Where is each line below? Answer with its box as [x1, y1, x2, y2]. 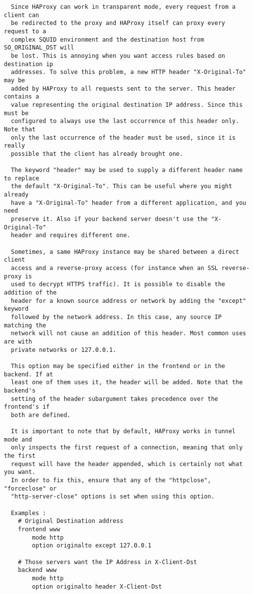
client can [4, 11, 39, 19]
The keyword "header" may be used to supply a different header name [11, 167, 243, 174]
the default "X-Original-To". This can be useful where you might [11, 183, 232, 190]
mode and [4, 436, 32, 443]
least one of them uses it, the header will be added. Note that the [11, 379, 243, 386]
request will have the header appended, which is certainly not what [11, 460, 243, 468]
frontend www [18, 526, 60, 533]
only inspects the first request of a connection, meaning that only [11, 444, 243, 451]
